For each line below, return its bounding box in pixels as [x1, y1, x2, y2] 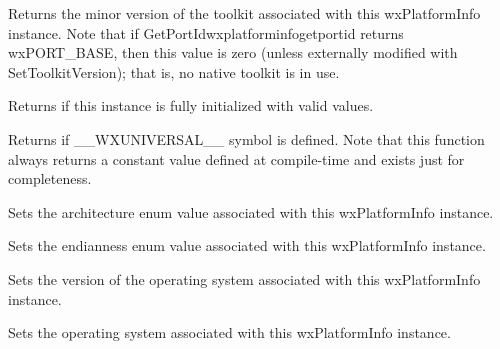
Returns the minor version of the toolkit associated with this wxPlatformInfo [8, 3, 481, 23]
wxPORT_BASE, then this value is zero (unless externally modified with [8, 42, 458, 63]
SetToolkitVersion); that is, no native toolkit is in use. [8, 61, 340, 82]
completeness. [8, 168, 92, 189]
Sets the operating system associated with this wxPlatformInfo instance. [8, 322, 451, 343]
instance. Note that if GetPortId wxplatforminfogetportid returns [8, 22, 404, 43]
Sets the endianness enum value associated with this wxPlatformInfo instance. [8, 235, 486, 256]
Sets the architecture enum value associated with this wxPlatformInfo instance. [8, 201, 494, 222]
